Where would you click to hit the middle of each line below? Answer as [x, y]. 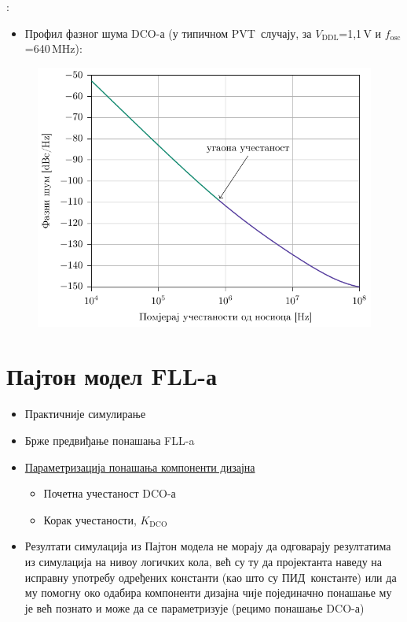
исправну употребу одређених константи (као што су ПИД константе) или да [211, 577]
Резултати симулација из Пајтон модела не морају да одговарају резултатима [208, 546]
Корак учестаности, [90, 519]
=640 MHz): [53, 48]
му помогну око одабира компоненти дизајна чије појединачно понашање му [208, 592]
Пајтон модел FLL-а [112, 376]
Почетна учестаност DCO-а [110, 493]
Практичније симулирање [85, 414]
